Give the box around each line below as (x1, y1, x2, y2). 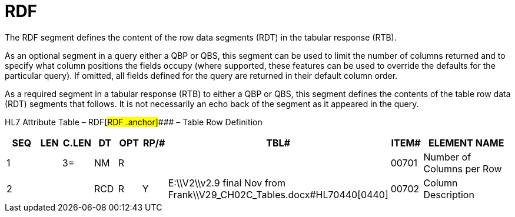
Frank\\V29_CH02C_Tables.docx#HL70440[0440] (168, 188, 388, 201)
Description (423, 188, 474, 201)
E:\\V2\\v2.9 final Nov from (168, 176, 285, 189)
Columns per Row (423, 162, 502, 175)
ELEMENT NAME (428, 136, 504, 149)
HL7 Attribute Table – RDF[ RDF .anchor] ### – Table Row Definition (5, 116, 263, 127)
